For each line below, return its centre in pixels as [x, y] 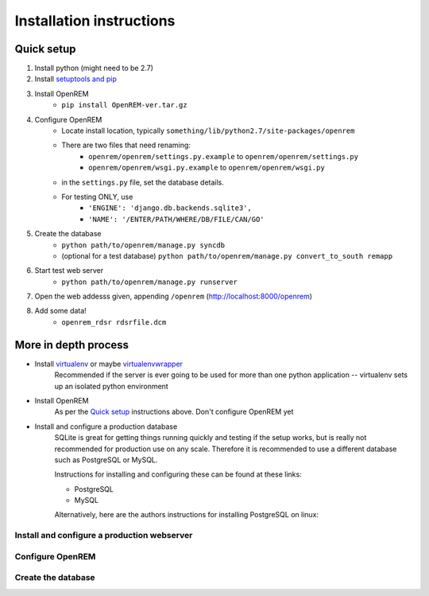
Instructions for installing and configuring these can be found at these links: [178, 474]
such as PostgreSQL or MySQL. [106, 460]
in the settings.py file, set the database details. [143, 182]
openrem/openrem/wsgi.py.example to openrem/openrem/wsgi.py [207, 168]
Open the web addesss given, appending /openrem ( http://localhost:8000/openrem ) [174, 296]
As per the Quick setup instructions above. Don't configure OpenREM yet [174, 412]
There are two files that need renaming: [126, 145]
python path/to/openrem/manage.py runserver [150, 282]
